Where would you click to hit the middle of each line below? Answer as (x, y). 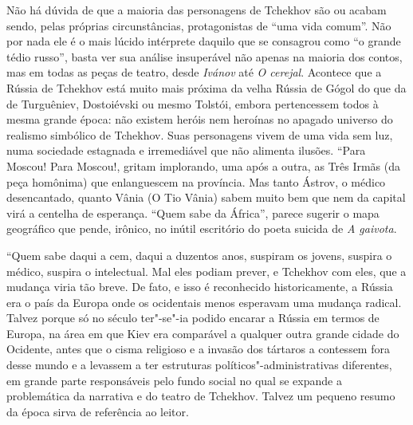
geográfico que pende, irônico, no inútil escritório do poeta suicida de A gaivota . (202, 228)
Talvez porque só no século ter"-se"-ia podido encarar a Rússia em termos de (193, 318)
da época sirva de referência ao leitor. (98, 411)
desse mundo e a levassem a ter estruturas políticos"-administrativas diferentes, (199, 365)
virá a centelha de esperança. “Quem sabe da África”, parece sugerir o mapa (193, 212)
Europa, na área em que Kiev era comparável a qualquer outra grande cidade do (203, 333)
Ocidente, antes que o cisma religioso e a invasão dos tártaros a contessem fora (198, 349)
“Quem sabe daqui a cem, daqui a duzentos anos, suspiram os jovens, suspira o (199, 255)
